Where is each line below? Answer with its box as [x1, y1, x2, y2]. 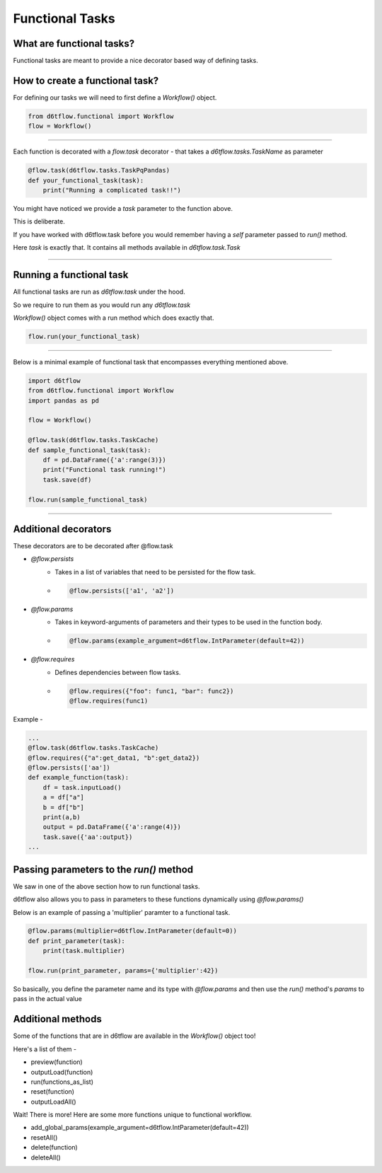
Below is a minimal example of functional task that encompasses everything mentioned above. [13, 357, 289, 366]
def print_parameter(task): [28, 937, 125, 944]
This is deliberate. [13, 217, 65, 226]
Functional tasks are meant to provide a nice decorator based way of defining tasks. [13, 57, 258, 65]
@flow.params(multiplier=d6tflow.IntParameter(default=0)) [28, 927, 237, 935]
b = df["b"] [42, 803, 85, 811]
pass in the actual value [13, 995, 83, 1003]
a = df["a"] [42, 793, 85, 802]
